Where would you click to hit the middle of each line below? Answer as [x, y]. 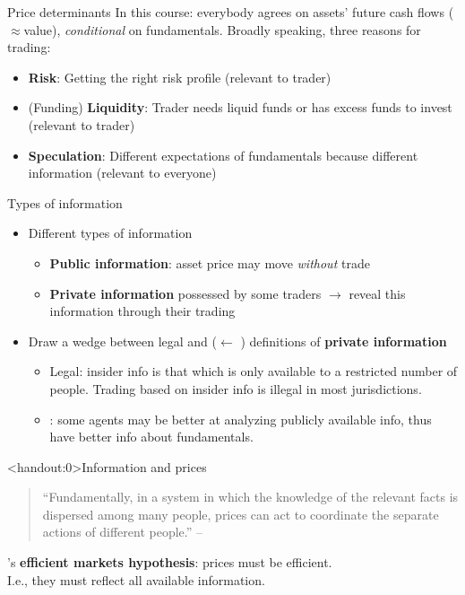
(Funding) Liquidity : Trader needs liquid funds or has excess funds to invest [240, 107]
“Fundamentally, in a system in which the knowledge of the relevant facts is [250, 497]
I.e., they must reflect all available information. [136, 579]
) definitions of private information [344, 341]
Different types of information [110, 233]
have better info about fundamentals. [151, 437]
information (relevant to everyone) [122, 173]
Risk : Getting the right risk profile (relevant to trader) [180, 77]
